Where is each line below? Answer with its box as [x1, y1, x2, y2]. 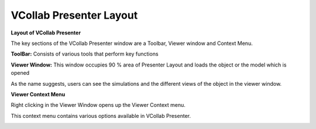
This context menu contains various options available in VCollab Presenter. [11, 112, 191, 119]
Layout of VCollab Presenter [11, 29, 81, 36]
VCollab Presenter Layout [11, 9, 138, 22]
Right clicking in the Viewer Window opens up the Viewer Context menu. [11, 102, 186, 109]
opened [11, 69, 30, 76]
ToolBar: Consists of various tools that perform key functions [11, 50, 159, 58]
